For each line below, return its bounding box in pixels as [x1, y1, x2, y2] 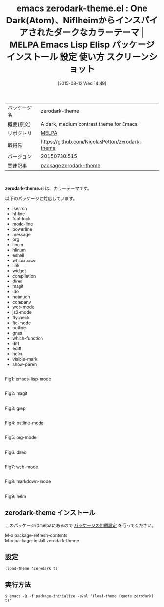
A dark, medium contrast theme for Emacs [41, 120, 138, 127]
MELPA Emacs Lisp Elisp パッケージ [9, 40, 155, 50]
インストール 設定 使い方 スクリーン [6, 52, 149, 63]
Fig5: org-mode [5, 434, 37, 440]
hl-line [12, 211, 25, 217]
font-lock [12, 216, 31, 221]
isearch [12, 205, 28, 211]
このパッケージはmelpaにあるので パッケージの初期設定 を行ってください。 [5, 522, 156, 528]
